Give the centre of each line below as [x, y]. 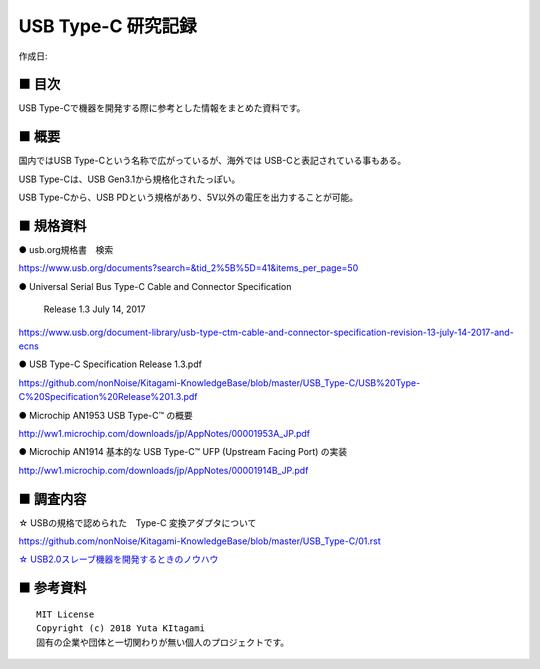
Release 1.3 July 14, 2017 [94, 309]
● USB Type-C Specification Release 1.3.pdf [110, 364]
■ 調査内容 [52, 498]
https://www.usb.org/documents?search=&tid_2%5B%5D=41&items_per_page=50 [188, 268]
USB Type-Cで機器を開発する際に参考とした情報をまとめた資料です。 [162, 108]
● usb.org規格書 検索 [66, 250]
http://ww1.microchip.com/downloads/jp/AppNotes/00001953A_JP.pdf [164, 433]
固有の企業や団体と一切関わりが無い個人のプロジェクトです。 [163, 642]
